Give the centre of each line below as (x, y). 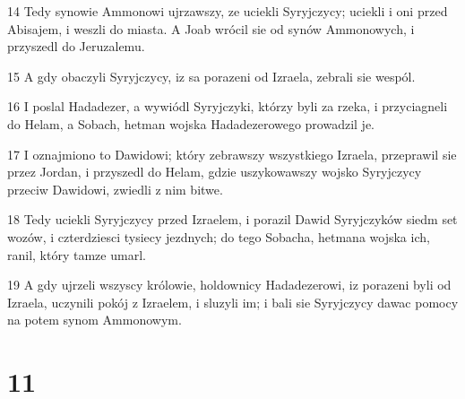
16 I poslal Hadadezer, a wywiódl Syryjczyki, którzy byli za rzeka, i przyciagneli (228, 106)
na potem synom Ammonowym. (95, 320)
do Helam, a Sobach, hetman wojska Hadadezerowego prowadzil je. (191, 123)
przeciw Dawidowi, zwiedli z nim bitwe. (115, 189)
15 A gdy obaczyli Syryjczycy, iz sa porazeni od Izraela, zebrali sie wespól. (211, 76)
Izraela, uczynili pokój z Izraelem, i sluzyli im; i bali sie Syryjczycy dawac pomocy (233, 302)
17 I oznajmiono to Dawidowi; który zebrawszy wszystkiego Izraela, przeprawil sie (232, 154)
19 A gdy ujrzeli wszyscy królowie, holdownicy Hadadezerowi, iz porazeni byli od (229, 285)
